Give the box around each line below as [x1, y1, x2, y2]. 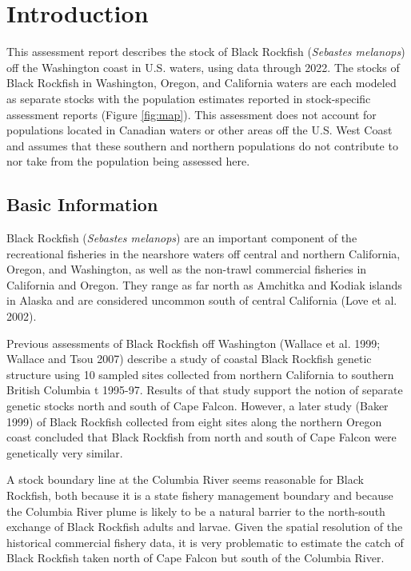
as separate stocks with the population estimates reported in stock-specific [6, 90, 371, 106]
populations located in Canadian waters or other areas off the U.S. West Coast [6, 122, 393, 138]
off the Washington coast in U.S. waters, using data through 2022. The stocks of [6, 58, 400, 75]
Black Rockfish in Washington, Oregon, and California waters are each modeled [6, 74, 397, 91]
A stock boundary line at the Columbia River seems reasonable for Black [6, 471, 364, 488]
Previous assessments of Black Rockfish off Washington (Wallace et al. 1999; [6, 334, 381, 351]
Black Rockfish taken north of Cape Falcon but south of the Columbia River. [6, 549, 385, 566]
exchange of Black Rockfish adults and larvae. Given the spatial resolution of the [6, 518, 403, 535]
